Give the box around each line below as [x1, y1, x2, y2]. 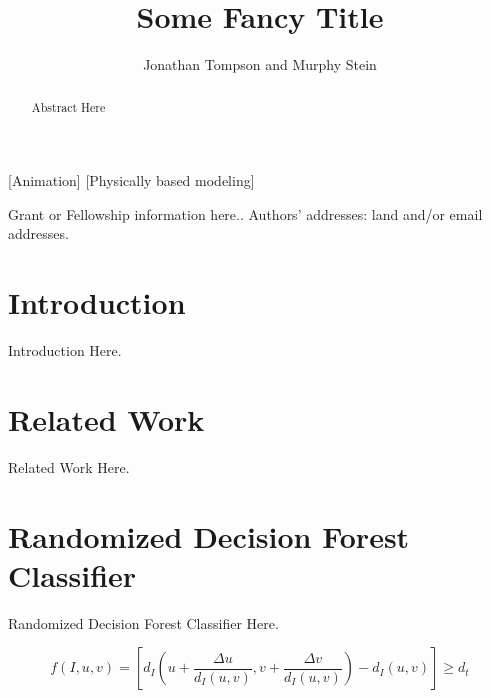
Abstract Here [31, 98, 106, 115]
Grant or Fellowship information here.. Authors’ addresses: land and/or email [8, 203, 483, 224]
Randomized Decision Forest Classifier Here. [8, 612, 279, 633]
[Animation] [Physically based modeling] [8, 170, 255, 191]
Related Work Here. [8, 456, 130, 477]
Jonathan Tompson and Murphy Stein [143, 54, 377, 75]
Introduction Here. [8, 340, 122, 361]
